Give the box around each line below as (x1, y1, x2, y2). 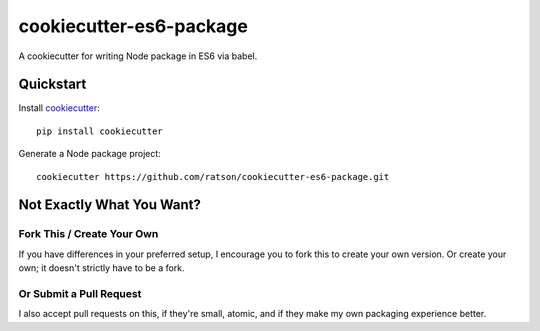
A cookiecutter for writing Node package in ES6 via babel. (18, 50, 258, 62)
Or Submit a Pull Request (18, 286, 142, 300)
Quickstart (18, 76, 87, 93)
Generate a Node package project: (18, 148, 162, 160)
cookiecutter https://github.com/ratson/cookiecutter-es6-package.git (36, 171, 390, 182)
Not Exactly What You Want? (18, 196, 202, 214)
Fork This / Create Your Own (18, 227, 159, 241)
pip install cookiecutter (36, 125, 164, 137)
